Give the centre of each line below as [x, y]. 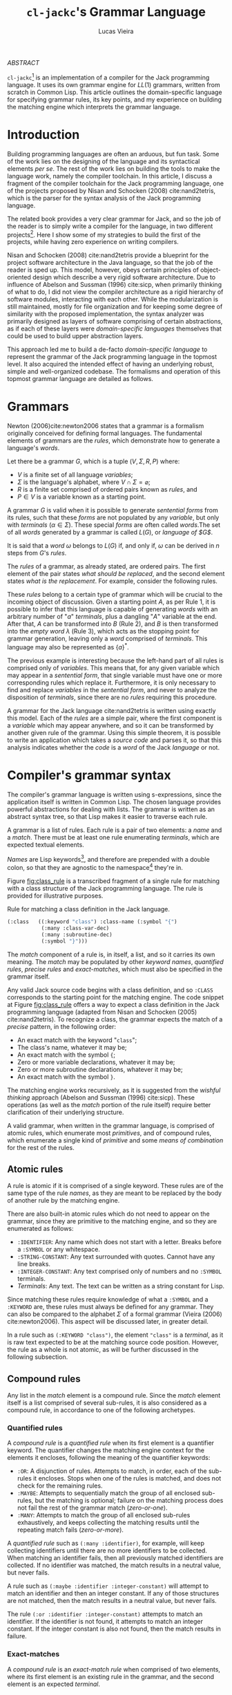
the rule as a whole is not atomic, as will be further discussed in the [103, 1350]
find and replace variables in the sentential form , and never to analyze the [112, 689]
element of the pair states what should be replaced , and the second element [116, 574]
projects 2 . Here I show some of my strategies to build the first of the [104, 234]
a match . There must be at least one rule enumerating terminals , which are [113, 837]
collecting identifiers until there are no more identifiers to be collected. [107, 1550]
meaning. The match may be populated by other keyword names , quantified [115, 961]
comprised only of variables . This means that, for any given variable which [113, 667]
